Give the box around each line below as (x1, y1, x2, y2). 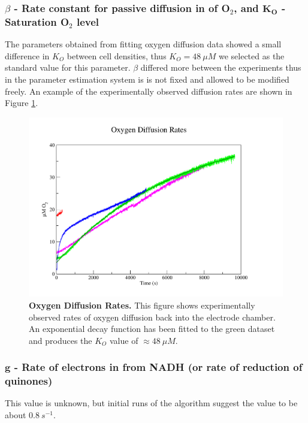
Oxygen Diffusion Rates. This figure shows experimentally (29, 298, 255, 311)
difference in (5, 49, 50, 62)
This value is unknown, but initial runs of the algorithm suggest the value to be (5, 397, 298, 409)
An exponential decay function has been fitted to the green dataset (29, 322, 275, 335)
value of (110, 334, 138, 346)
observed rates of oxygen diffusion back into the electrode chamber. (29, 310, 276, 323)
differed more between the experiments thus (140, 61, 301, 74)
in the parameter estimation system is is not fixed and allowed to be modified (5, 72, 289, 85)
